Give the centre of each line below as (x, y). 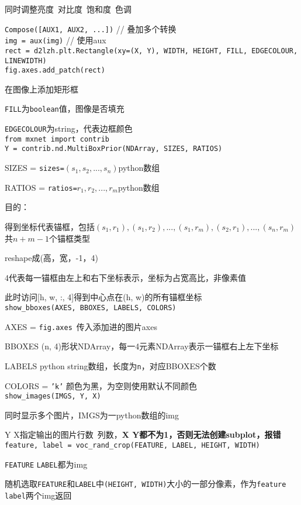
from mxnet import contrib (57, 139)
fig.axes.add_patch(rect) (55, 71)
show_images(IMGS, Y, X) (53, 396)
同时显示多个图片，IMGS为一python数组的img (92, 415)
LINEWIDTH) (26, 61)
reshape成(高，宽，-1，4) (51, 258)
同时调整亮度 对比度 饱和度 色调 (68, 9)
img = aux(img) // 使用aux (56, 40)
